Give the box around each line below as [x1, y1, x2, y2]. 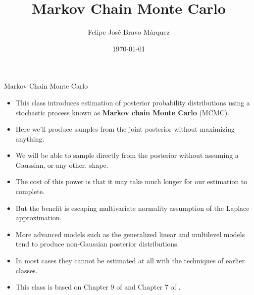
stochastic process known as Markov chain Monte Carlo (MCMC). [15, 107, 230, 117]
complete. [15, 186, 45, 197]
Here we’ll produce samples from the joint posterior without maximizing [15, 124, 235, 134]
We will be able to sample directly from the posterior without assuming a [15, 150, 239, 160]
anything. [15, 133, 45, 144]
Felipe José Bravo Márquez [88, 27, 170, 37]
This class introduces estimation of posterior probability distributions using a [15, 97, 250, 107]
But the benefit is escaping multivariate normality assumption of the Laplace [15, 202, 250, 213]
